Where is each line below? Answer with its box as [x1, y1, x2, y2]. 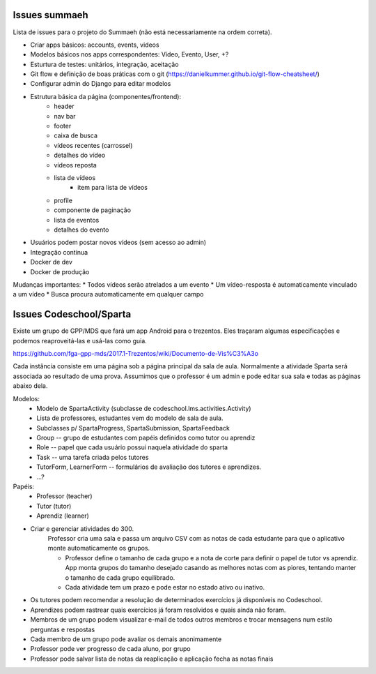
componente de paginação [54, 206, 132, 214]
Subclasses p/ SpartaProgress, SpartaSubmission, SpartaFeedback [36, 424, 230, 432]
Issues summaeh [13, 9, 88, 21]
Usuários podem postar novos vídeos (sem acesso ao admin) [30, 238, 207, 247]
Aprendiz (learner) [36, 511, 90, 520]
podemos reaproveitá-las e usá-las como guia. [13, 336, 148, 345]
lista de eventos [54, 216, 100, 224]
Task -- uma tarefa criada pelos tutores [36, 453, 149, 461]
